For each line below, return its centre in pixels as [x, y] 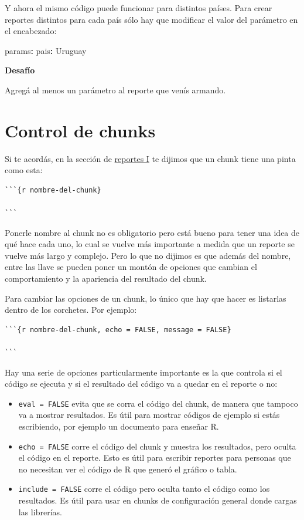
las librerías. [40, 511]
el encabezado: [31, 31]
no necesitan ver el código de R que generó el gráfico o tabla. [128, 469]
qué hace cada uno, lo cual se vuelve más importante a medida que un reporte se [150, 244]
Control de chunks [80, 130]
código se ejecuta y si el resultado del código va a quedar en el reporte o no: [141, 384]
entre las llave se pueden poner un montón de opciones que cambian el [131, 267]
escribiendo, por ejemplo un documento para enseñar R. [119, 426]
